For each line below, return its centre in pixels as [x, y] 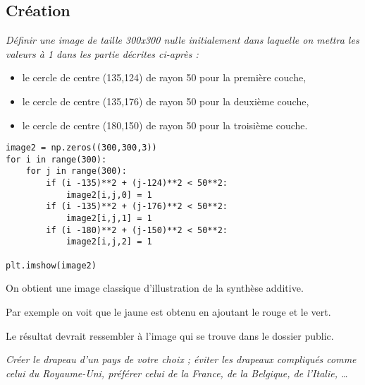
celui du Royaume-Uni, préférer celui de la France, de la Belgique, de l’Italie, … [177, 373]
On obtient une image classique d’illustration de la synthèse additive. [155, 288]
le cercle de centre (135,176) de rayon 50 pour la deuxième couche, [166, 101]
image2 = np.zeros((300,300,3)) [81, 148]
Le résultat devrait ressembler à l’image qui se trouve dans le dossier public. [170, 335]
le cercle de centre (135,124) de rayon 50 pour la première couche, [164, 77]
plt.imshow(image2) [51, 265]
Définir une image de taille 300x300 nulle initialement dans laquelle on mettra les [182, 40]
